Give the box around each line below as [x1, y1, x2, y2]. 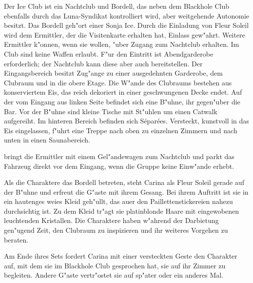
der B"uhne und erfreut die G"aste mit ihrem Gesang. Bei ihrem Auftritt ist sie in [4, 186, 249, 197]
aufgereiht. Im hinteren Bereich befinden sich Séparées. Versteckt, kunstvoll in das [4, 116, 249, 126]
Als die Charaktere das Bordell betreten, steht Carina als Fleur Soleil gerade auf [4, 177, 244, 187]
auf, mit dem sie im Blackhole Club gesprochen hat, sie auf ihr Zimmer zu [4, 260, 226, 270]
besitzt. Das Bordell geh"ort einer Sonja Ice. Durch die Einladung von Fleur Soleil [4, 20, 249, 30]
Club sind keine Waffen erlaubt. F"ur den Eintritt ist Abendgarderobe [4, 48, 214, 59]
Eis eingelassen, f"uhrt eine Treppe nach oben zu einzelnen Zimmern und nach [4, 125, 237, 135]
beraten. [4, 234, 29, 244]
